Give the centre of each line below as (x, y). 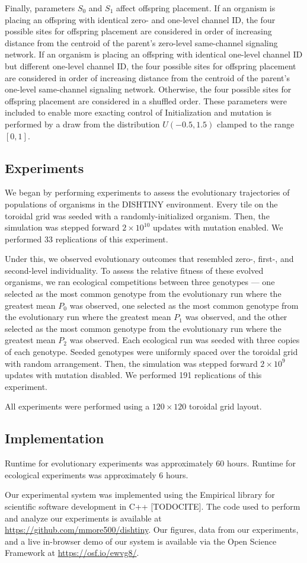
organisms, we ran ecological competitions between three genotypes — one (140, 282)
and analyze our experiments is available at (83, 518)
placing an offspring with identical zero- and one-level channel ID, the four (140, 19)
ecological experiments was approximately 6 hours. (97, 474)
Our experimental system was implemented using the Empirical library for (140, 495)
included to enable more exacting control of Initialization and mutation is (138, 112)
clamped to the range (255, 124)
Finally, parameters (40, 8)
